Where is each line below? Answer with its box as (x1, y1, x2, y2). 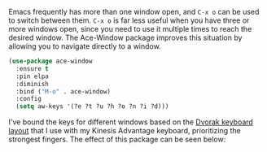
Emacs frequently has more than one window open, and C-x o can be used (8, 7, 260, 16)
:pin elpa (15, 72, 49, 80)
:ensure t (15, 64, 49, 72)
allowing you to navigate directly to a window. (8, 41, 161, 51)
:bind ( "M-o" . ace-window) (15, 87, 112, 96)
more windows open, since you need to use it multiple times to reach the (8, 24, 252, 33)
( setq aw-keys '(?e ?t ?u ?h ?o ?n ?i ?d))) (15, 102, 169, 111)
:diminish (15, 80, 49, 88)
